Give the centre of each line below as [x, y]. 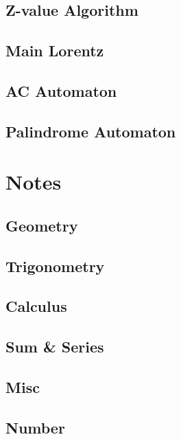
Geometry [42, 225]
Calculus [36, 306]
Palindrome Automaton [91, 131]
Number [35, 427]
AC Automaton [61, 90]
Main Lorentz [55, 50]
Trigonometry [55, 266]
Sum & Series [55, 347]
